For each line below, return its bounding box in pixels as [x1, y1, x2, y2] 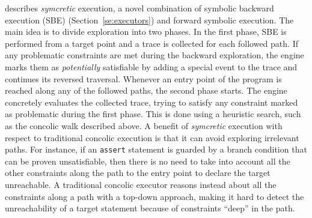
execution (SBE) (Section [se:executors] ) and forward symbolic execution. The [5, 13, 294, 26]
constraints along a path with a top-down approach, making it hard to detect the [5, 190, 304, 202]
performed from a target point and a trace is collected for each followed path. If [5, 37, 298, 49]
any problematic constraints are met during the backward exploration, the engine [5, 49, 304, 61]
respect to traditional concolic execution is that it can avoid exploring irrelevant [5, 131, 299, 144]
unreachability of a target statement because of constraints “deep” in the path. [5, 202, 295, 214]
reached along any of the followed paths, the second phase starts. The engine [5, 84, 287, 97]
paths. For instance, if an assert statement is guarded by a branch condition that [5, 143, 307, 156]
